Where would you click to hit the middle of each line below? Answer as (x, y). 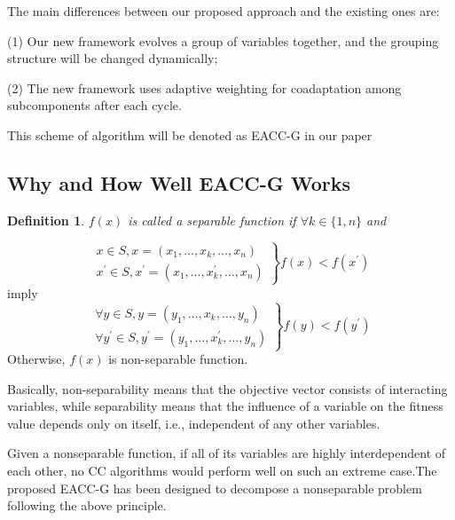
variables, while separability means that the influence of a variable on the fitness (225, 406)
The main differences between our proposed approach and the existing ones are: (224, 11)
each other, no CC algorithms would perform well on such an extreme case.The (222, 471)
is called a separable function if (212, 220)
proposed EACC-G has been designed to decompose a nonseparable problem (215, 488)
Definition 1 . (46, 220)
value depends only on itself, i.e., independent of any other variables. (194, 423)
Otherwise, (36, 359)
